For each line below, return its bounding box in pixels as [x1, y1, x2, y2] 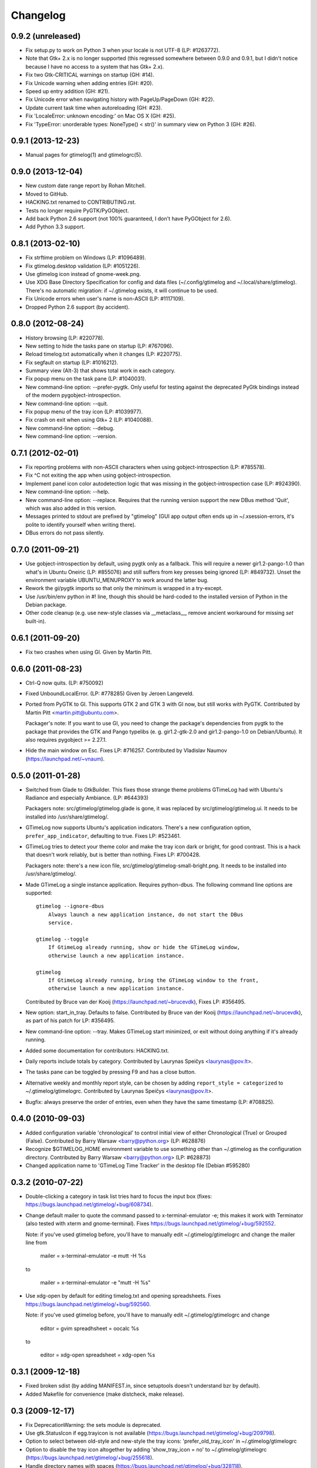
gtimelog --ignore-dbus [36, 903, 104, 910]
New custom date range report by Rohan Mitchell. [25, 182, 146, 189]
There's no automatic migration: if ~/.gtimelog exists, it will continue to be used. [25, 287, 218, 294]
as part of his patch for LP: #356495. [25, 1017, 115, 1024]
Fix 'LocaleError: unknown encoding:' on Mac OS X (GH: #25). [25, 112, 176, 120]
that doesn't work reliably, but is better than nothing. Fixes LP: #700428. [25, 851, 201, 858]
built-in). [25, 617, 46, 625]
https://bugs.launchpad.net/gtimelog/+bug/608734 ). [25, 1201, 153, 1208]
